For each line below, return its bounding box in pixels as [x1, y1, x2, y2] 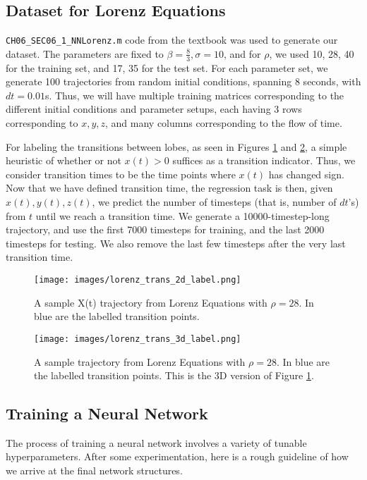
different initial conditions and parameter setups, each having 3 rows [6, 101, 302, 116]
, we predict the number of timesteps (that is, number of [92, 195, 337, 209]
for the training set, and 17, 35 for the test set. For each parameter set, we [6, 60, 328, 75]
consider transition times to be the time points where [6, 166, 236, 181]
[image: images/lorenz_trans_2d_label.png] [34, 275, 241, 285]
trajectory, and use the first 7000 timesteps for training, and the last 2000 [6, 222, 325, 237]
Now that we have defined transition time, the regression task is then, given [6, 180, 333, 195]
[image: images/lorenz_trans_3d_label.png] [34, 333, 241, 344]
